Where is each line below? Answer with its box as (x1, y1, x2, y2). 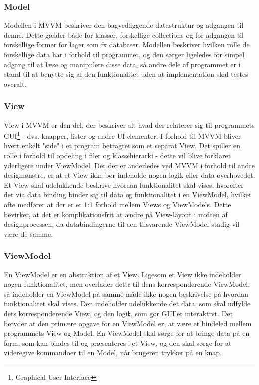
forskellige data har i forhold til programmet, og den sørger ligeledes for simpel (4, 49, 245, 59)
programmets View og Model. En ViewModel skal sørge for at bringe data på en (4, 328, 250, 338)
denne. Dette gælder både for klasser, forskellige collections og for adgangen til (4, 29, 244, 40)
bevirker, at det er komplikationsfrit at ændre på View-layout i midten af (4, 209, 228, 219)
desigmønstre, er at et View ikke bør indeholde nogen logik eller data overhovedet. (4, 170, 255, 180)
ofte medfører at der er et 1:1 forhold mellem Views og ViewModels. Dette (4, 199, 231, 209)
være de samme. (4, 228, 53, 239)
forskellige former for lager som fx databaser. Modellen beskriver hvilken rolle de (4, 39, 250, 50)
